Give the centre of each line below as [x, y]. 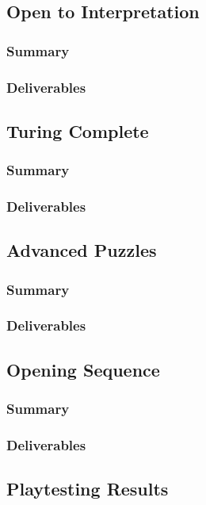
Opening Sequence [83, 369]
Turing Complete [78, 130]
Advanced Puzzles [82, 250]
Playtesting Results [88, 489]
